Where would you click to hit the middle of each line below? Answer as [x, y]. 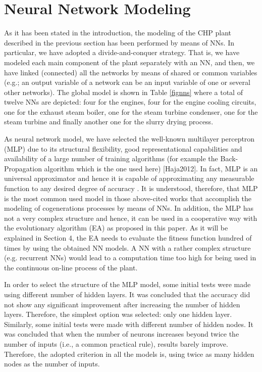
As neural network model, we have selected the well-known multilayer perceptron [129, 139]
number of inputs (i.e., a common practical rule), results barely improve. [116, 343]
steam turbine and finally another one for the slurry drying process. [109, 122]
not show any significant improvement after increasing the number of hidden [122, 304]
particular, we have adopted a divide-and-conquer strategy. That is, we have [122, 52]
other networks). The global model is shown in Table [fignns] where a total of [123, 92]
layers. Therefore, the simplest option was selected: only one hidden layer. [118, 314]
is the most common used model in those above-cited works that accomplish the [128, 198]
